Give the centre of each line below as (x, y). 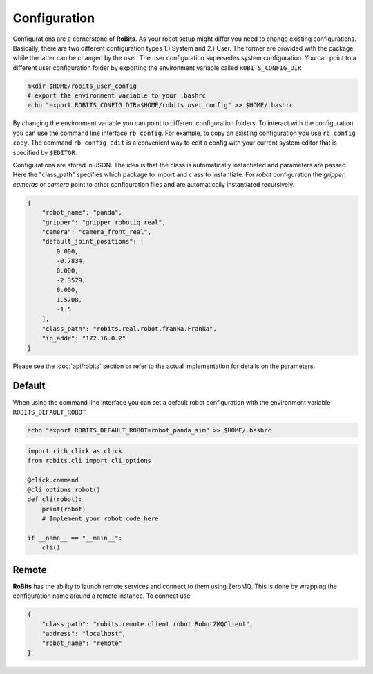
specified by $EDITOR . (45, 152)
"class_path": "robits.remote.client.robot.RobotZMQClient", (147, 624)
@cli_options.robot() (64, 490)
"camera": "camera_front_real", (97, 231)
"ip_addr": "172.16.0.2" (84, 338)
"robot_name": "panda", (82, 212)
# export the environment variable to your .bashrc (117, 96)
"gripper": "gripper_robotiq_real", (104, 222)
